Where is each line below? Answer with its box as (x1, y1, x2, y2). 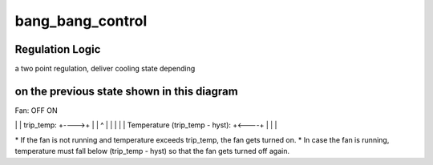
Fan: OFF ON (14, 105, 58, 115)
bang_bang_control (14, 12, 148, 30)
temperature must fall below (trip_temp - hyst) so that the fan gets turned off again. (14, 147, 290, 156)
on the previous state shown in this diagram (14, 84, 238, 98)
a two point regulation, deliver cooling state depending (14, 64, 196, 74)
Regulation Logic (14, 42, 101, 56)
